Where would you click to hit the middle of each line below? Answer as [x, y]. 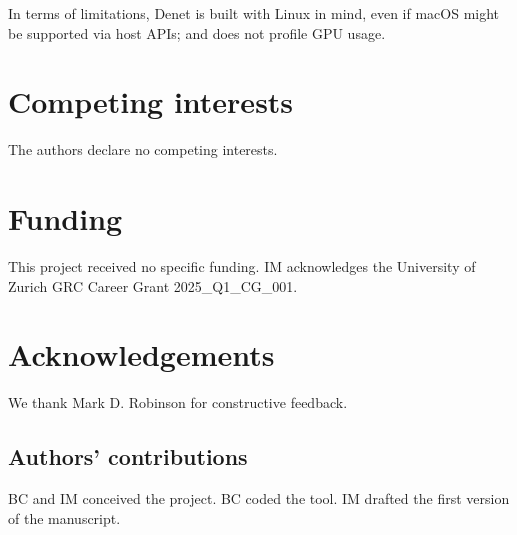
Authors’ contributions [128, 456]
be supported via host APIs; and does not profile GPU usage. [197, 32]
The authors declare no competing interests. [143, 149]
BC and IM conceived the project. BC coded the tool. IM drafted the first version [259, 498]
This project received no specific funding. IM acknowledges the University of [242, 266]
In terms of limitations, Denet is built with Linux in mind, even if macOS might [254, 13]
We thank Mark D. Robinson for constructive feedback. [178, 402]
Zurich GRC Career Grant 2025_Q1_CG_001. [153, 285]
